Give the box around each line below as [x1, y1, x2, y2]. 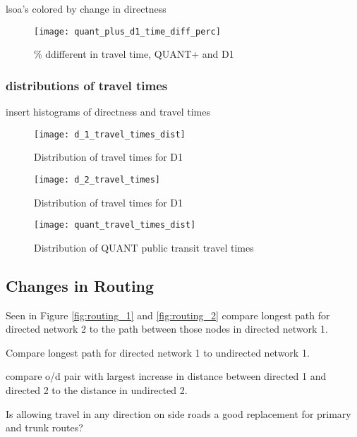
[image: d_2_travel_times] [34, 174, 160, 185]
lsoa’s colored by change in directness [6, 1, 167, 16]
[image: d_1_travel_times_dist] [34, 129, 186, 140]
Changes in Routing [6, 274, 155, 296]
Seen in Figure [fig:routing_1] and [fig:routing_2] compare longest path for [6, 307, 330, 322]
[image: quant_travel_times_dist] [34, 220, 196, 230]
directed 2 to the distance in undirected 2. [6, 382, 188, 397]
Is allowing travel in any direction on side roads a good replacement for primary [6, 406, 351, 421]
